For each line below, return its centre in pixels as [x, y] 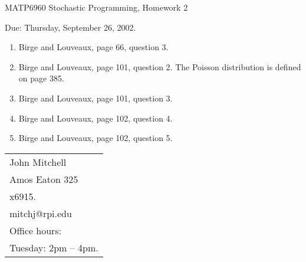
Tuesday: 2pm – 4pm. [54, 247]
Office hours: [36, 230]
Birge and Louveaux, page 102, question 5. [96, 138]
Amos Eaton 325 [44, 179]
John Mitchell [38, 162]
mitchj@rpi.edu [41, 213]
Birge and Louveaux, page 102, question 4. [96, 118]
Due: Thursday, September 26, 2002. [70, 27]
